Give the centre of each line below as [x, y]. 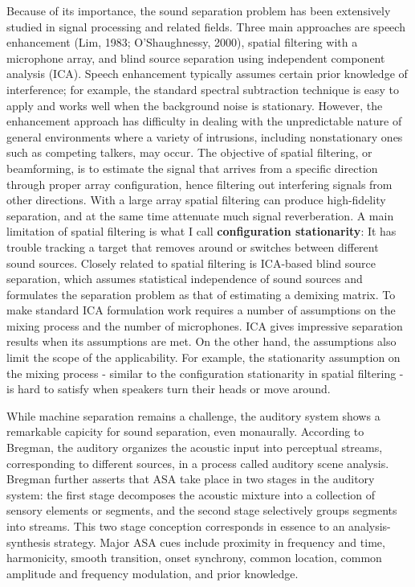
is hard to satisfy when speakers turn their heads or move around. [169, 389]
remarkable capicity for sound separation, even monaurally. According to [185, 431]
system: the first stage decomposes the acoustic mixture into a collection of [191, 494]
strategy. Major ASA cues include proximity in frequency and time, [220, 542]
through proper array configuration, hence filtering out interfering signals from [199, 184]
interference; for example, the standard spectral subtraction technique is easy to [203, 89]
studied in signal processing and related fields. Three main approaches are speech [206, 26]
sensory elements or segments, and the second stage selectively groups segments [202, 510]
